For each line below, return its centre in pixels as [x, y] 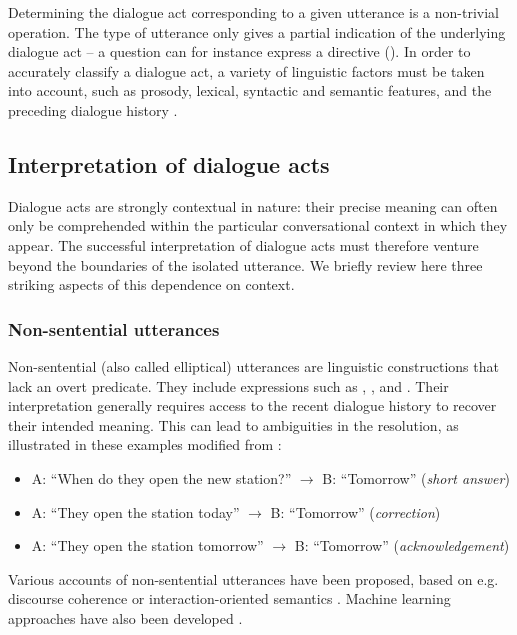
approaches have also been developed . [125, 617]
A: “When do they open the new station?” [161, 477]
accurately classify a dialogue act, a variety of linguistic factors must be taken [246, 70]
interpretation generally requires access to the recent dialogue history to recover [252, 405]
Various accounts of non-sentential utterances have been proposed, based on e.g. [253, 578]
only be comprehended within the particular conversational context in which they [258, 225]
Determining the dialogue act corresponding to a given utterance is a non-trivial [253, 12]
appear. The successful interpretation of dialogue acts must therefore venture [243, 244]
